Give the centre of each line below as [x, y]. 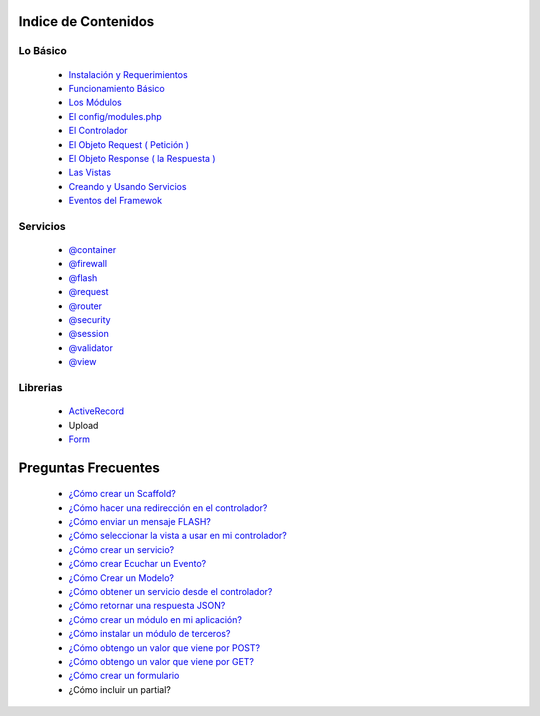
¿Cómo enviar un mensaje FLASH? [140, 522]
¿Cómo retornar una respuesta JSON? [147, 606]
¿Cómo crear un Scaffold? [122, 494]
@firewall [88, 264]
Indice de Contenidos [86, 21]
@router [85, 306]
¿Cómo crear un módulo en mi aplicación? [155, 619]
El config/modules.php [115, 116]
